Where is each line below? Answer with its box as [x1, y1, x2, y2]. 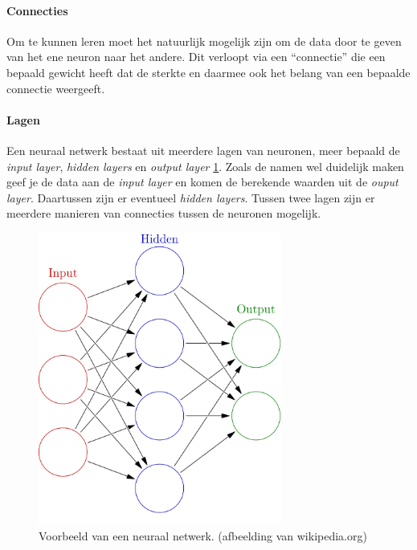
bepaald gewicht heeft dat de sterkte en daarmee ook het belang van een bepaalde [6, 63, 411, 80]
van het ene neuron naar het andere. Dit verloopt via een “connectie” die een [6, 48, 386, 65]
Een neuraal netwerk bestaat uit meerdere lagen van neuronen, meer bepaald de [6, 141, 400, 158]
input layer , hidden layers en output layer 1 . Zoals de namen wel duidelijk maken [6, 157, 404, 174]
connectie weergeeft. [6, 79, 105, 96]
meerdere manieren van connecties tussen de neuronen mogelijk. [6, 205, 321, 222]
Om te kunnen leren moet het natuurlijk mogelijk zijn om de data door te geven [6, 32, 402, 49]
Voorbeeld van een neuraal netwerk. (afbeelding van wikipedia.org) [39, 528, 367, 544]
